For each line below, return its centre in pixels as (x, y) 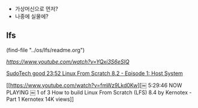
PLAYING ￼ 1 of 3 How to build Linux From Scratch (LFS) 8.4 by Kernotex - (99, 92)
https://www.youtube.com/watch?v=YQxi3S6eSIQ (68, 61)
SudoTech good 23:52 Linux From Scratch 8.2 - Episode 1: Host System (94, 73)
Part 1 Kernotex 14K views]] (40, 99)
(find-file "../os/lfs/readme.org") (46, 50)
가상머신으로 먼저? (36, 9)
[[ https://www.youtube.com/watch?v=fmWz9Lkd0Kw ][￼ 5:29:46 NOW (94, 85)
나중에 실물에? (32, 16)
